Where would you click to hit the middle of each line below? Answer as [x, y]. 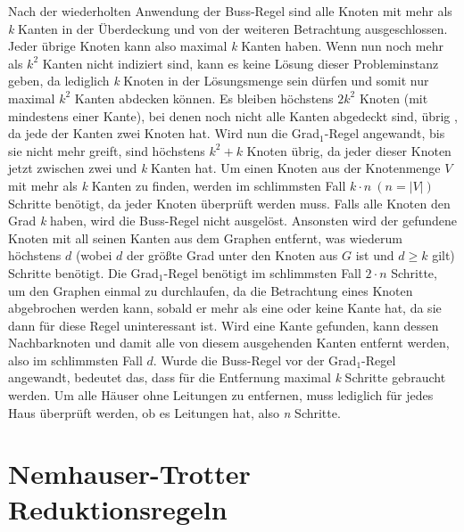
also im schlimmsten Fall [75, 360]
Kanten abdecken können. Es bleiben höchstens [204, 98]
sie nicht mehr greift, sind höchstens [107, 150]
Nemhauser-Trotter [129, 474]
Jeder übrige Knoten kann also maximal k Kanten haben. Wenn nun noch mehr [226, 46]
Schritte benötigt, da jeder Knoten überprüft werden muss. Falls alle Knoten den [229, 203]
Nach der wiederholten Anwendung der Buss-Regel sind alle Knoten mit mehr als [230, 11]
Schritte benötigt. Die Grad [83, 272]
